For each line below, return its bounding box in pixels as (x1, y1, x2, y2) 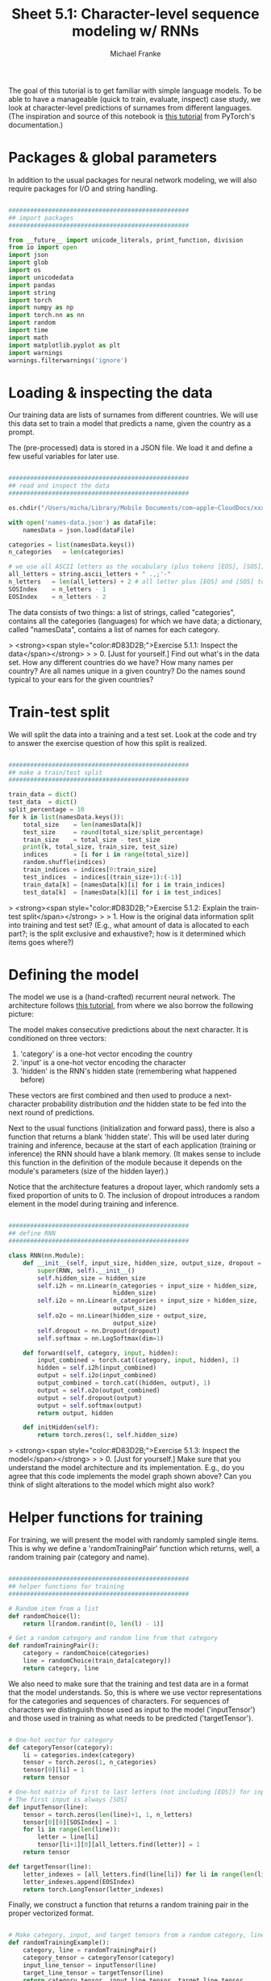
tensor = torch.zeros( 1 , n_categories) (23, 1759, 157, 1767)
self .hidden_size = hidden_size (37, 1274, 147, 1282)
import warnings (8, 348, 63, 356)
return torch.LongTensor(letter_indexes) (23, 1885, 164, 1894)
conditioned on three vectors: (8, 1034, 106, 1043)
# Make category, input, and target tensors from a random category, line (8, 1931, 265, 1940)
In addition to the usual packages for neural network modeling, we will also (8, 175, 257, 184)
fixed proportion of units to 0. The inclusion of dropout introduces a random (8, 1191, 260, 1200)
